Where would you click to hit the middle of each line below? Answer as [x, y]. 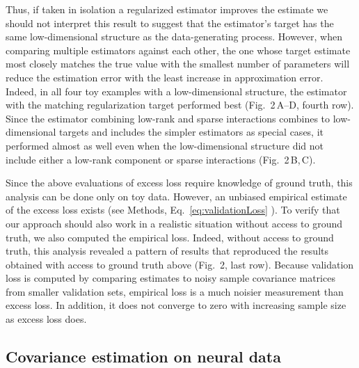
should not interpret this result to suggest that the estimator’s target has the [170, 23]
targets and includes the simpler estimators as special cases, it [192, 132]
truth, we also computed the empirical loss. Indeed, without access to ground [170, 237]
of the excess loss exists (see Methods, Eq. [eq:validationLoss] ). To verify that [173, 210]
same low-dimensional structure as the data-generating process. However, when [174, 37]
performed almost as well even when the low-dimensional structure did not [165, 145]
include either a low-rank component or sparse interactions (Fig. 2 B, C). [161, 159]
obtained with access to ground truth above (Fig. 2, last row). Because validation [180, 264]
